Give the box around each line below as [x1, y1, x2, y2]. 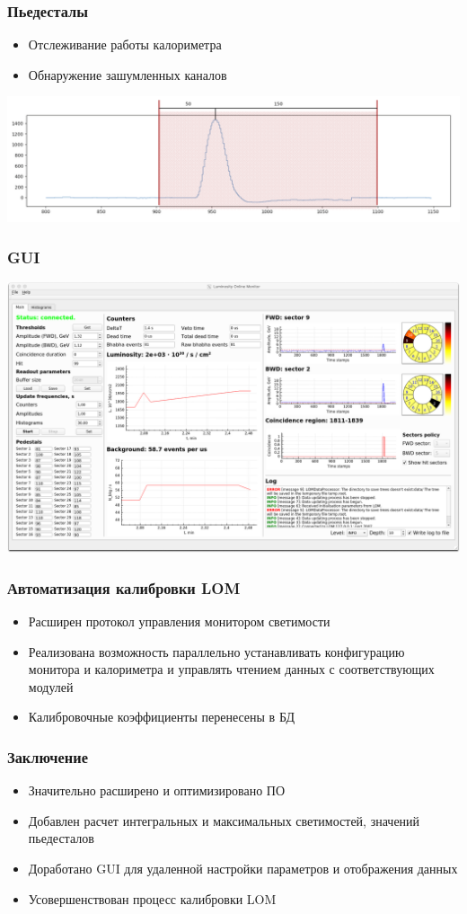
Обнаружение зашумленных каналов [28, 65, 227, 84]
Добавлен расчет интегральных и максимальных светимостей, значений [28, 811, 420, 830]
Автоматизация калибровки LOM [7, 576, 241, 599]
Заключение [7, 745, 88, 768]
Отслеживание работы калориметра [28, 35, 222, 54]
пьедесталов [28, 829, 94, 847]
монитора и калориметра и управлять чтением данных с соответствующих [28, 660, 435, 679]
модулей [28, 677, 74, 696]
